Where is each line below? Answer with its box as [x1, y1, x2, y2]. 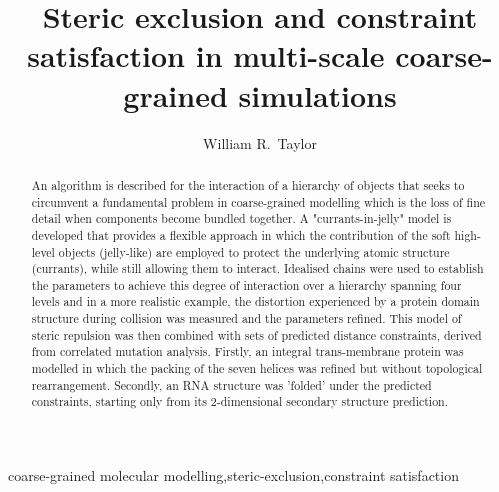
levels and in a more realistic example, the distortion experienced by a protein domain [31, 293, 480, 310]
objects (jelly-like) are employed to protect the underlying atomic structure [58, 243, 450, 260]
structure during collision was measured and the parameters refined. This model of [31, 310, 462, 327]
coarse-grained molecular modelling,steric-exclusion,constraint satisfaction [8, 465, 459, 486]
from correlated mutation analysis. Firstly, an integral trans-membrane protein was [31, 343, 464, 360]
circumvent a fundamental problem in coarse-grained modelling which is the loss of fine [31, 193, 486, 210]
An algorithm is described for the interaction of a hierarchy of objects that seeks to [31, 176, 465, 193]
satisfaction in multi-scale [27, 35, 385, 76]
